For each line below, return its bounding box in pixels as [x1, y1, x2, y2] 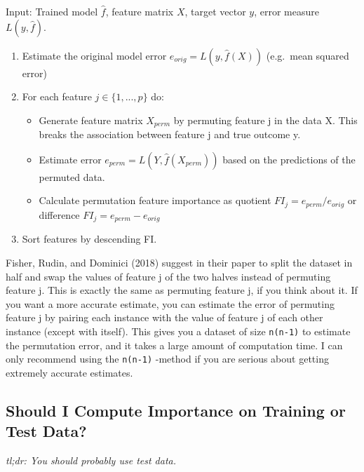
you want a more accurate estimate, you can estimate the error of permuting [6, 296, 335, 311]
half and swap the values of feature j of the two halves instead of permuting [6, 269, 331, 283]
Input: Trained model [6, 4, 98, 18]
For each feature [22, 89, 92, 104]
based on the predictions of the [222, 151, 356, 166]
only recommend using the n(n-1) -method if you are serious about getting [6, 351, 329, 366]
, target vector [184, 4, 246, 18]
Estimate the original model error [22, 48, 167, 62]
